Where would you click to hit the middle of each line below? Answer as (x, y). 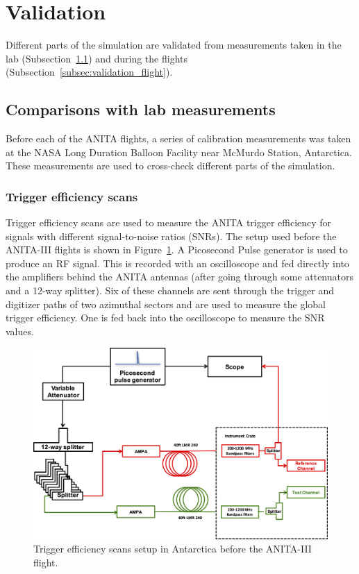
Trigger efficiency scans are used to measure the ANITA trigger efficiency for (169, 222)
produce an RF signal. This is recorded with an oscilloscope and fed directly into (177, 263)
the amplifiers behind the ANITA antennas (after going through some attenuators (179, 277)
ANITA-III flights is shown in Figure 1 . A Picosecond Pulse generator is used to (177, 250)
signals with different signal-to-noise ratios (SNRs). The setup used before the (171, 236)
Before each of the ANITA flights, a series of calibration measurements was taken (178, 138)
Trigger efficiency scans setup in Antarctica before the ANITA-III (173, 549)
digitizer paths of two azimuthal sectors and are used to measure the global (166, 304)
